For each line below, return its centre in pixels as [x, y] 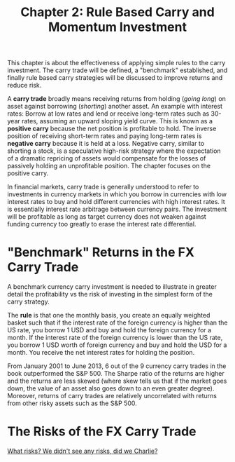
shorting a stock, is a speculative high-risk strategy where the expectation [114, 151]
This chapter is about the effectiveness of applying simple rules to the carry [116, 63]
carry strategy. [29, 301]
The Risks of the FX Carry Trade [102, 432]
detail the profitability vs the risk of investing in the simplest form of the [110, 294]
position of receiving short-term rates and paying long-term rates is [105, 136]
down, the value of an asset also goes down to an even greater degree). [111, 388]
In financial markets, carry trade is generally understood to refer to [103, 187]
